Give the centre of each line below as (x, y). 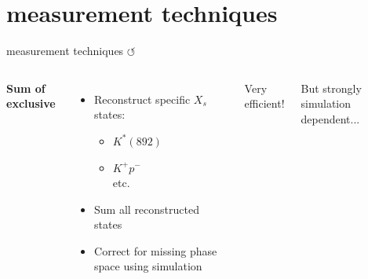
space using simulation (148, 266)
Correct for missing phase (156, 250)
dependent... (330, 118)
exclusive (31, 103)
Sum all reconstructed (147, 209)
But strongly (331, 88)
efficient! (264, 103)
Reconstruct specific (142, 99)
